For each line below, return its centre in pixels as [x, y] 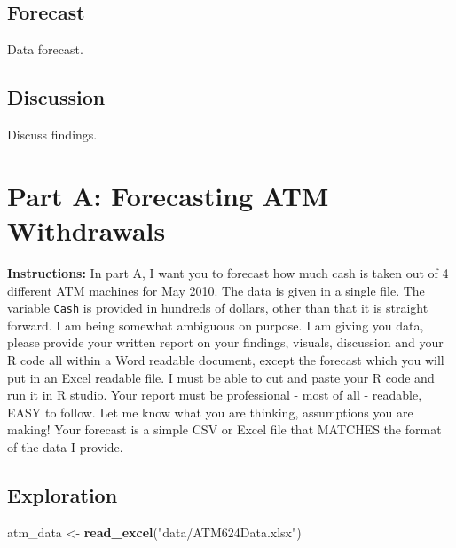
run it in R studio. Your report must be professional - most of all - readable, [215, 395]
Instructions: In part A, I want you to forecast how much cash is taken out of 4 [228, 272]
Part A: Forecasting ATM [168, 195]
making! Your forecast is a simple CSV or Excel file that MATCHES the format [224, 429]
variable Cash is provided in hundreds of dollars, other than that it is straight [218, 308]
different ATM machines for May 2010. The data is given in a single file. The [216, 290]
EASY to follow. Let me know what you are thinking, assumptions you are [210, 412]
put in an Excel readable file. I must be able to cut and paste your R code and [221, 377]
